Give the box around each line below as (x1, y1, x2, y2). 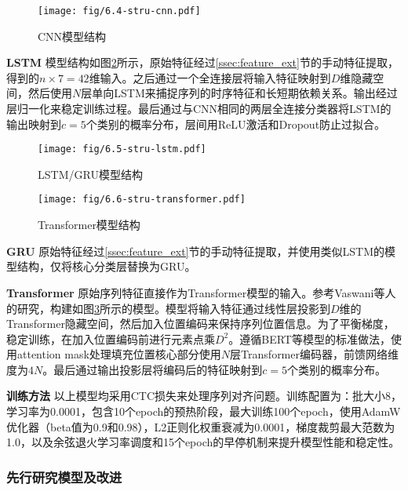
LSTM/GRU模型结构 (38, 165, 143, 182)
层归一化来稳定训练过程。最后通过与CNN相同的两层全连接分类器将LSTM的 (6, 100, 392, 117)
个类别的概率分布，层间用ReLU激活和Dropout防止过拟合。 (86, 115, 386, 132)
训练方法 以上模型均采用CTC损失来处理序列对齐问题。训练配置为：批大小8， (6, 387, 402, 404)
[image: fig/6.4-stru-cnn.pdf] (38, 5, 201, 16)
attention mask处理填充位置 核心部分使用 (16, 346, 221, 362)
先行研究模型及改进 (6, 467, 122, 486)
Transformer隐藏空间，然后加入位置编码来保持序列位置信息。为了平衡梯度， (6, 315, 395, 332)
